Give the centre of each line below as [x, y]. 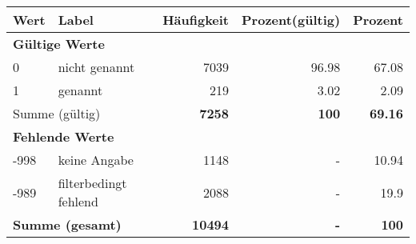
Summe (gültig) [57, 113]
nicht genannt [96, 67]
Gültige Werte [59, 44]
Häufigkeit [196, 20]
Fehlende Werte [64, 136]
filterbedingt [92, 183]
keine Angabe [96, 160]
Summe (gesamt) [67, 224]
